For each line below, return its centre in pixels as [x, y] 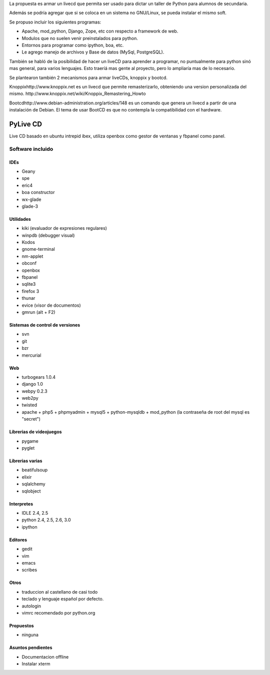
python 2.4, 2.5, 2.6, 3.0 [46, 520]
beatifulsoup [35, 470]
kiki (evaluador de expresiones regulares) [64, 228]
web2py [30, 398]
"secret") [31, 419]
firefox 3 [30, 291]
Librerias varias [26, 461]
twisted [29, 405]
